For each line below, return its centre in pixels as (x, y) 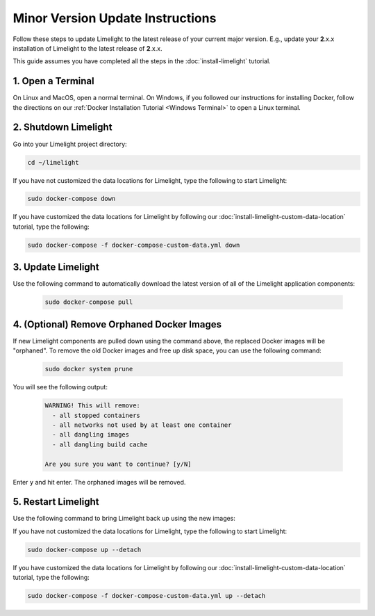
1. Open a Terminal (53, 81)
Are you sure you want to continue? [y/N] (118, 464)
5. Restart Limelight (56, 502)
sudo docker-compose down (72, 199)
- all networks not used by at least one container (142, 425)
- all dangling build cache (100, 444)
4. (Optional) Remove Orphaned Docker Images (117, 324)
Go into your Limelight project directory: (70, 144)
